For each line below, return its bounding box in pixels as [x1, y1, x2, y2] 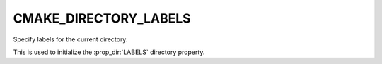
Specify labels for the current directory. [13, 35, 128, 44]
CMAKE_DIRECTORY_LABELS [13, 11, 191, 26]
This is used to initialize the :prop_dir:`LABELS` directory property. [13, 48, 205, 56]
